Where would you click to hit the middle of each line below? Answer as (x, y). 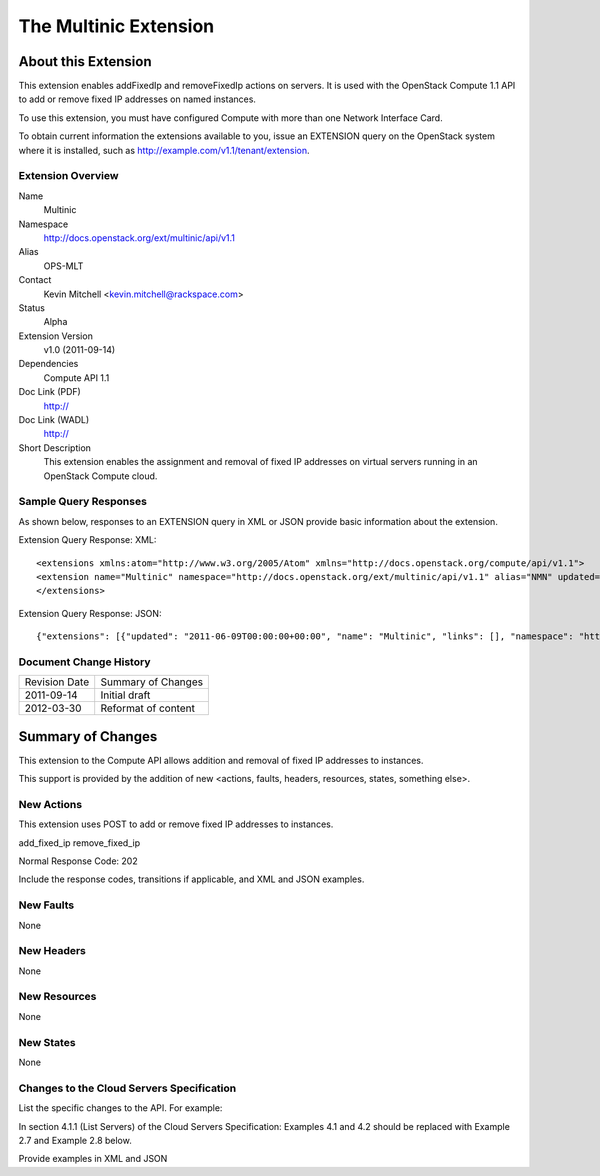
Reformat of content (147, 708)
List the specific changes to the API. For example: (120, 1108)
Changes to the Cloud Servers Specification (127, 1088)
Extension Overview (68, 176)
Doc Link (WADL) (54, 420)
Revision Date (57, 682)
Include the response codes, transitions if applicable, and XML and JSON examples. (191, 879)
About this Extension (85, 61)
